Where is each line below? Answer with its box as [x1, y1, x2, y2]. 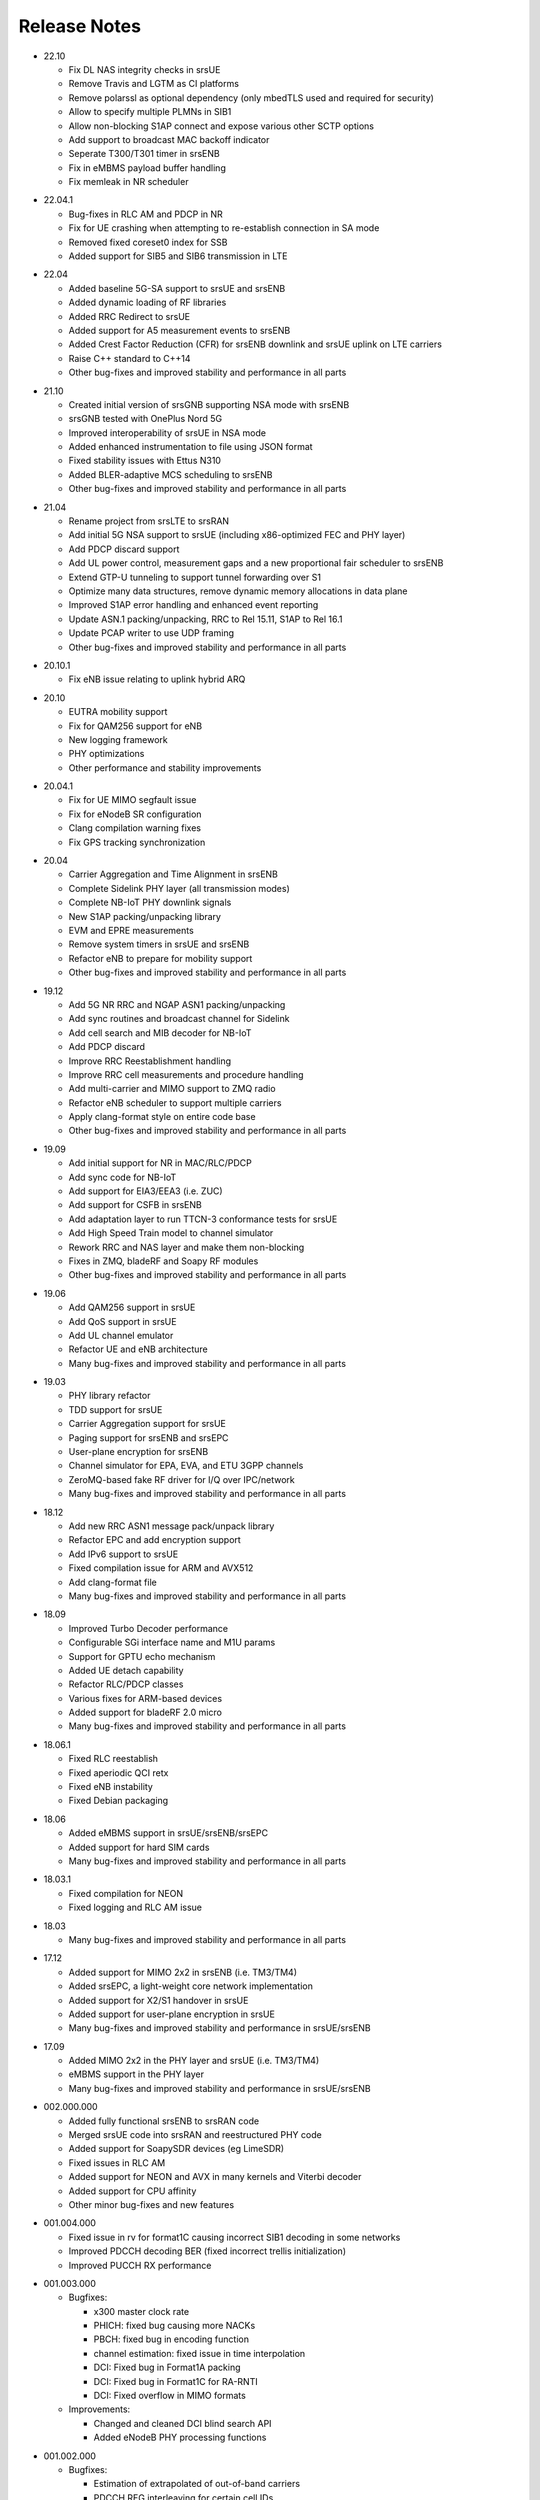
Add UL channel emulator [68, 1329, 174, 1341]
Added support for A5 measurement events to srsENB [68, 324, 291, 336]
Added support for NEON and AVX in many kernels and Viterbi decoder [68, 2171, 362, 2183]
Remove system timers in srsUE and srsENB [68, 938, 250, 950]
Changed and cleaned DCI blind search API [93, 2417, 272, 2429]
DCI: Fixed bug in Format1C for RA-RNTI [93, 2375, 259, 2387]
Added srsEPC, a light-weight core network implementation [68, 1980, 314, 1992]
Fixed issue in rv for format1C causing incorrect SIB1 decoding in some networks [68, 2231, 401, 2243]
